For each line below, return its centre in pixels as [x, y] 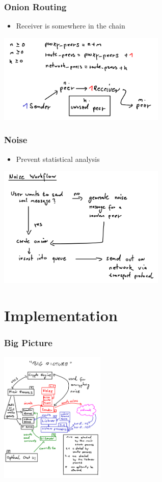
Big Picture [28, 342]
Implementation [61, 315]
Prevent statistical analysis [58, 159]
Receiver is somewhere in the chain [71, 26]
